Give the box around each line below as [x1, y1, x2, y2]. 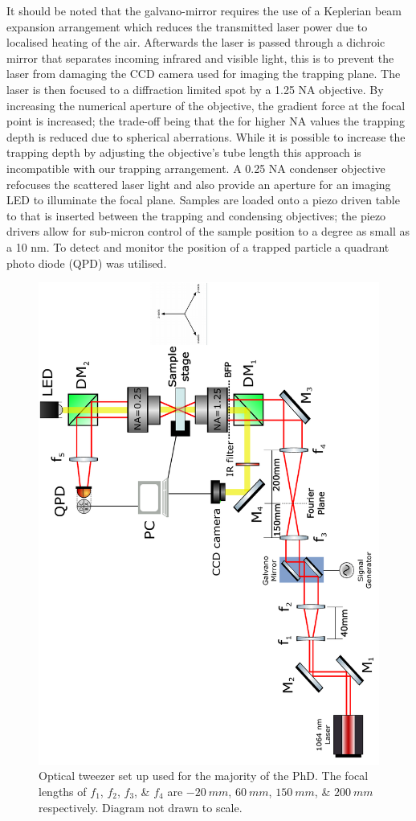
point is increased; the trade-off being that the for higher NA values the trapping [6, 113, 405, 129]
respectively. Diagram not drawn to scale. [39, 798, 243, 815]
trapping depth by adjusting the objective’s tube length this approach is [6, 144, 361, 161]
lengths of [39, 782, 87, 799]
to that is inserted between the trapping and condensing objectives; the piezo [6, 207, 386, 224]
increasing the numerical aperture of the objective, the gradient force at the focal [6, 96, 406, 113]
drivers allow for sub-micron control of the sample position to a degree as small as [6, 223, 410, 240]
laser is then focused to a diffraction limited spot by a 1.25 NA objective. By [6, 80, 384, 97]
